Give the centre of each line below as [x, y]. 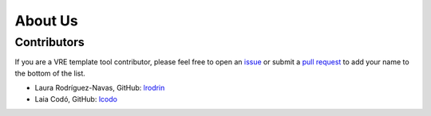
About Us [47, 21]
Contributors [50, 42]
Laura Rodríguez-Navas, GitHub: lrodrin [100, 88]
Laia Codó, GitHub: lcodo [76, 99]
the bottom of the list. [50, 73]
